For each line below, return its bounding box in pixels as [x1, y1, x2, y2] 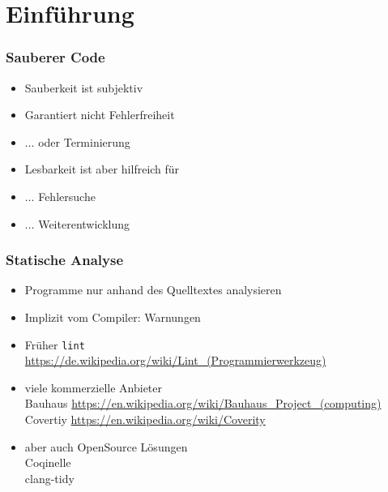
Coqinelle [24, 454, 71, 471]
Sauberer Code [6, 47, 105, 67]
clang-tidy [24, 469, 75, 486]
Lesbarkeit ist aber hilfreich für [24, 160, 180, 178]
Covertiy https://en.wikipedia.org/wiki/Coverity [24, 411, 266, 427]
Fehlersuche [38, 187, 96, 204]
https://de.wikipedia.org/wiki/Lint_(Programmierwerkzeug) [24, 352, 326, 369]
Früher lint [24, 336, 85, 353]
